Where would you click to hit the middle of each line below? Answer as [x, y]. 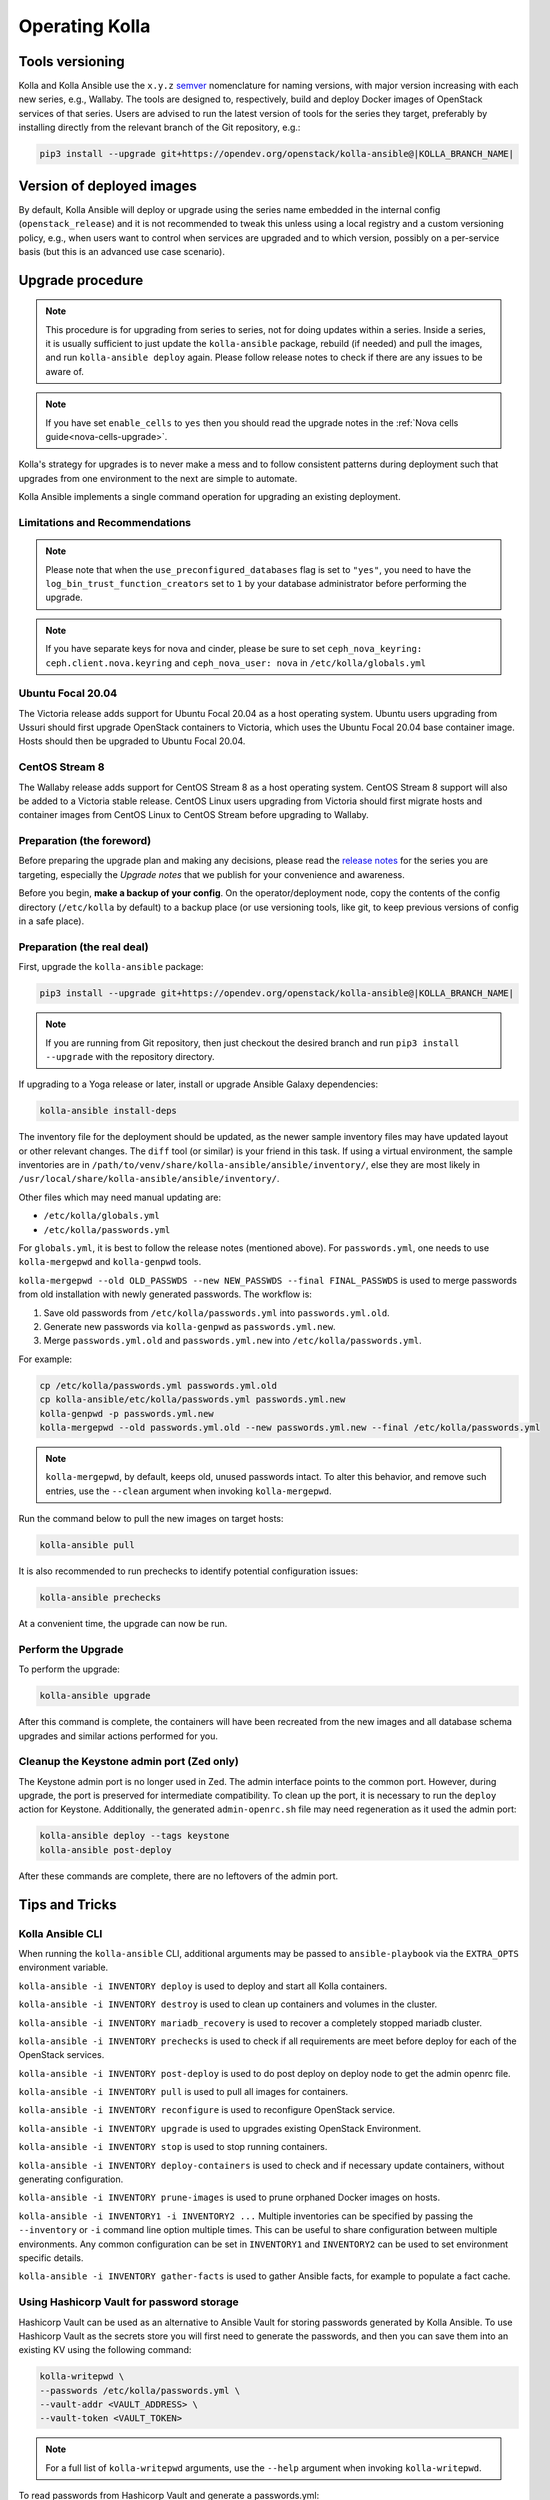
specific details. [51, 2257]
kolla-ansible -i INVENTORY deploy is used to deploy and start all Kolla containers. [203, 1986]
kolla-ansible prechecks [100, 1598]
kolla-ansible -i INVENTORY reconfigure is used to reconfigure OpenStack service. [206, 2110]
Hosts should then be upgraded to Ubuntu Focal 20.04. [132, 741]
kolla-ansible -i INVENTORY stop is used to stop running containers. [173, 2147]
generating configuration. [71, 2179]
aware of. [65, 371]
